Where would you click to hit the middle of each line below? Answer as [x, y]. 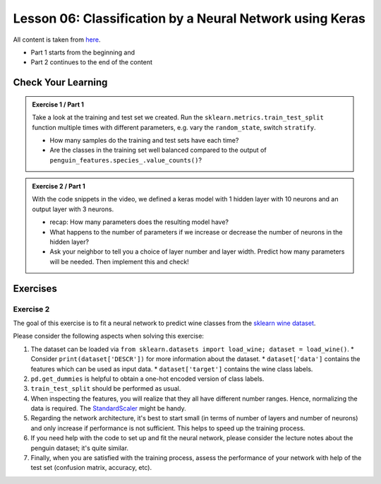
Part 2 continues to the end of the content [92, 62]
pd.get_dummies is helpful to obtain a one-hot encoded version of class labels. [147, 379]
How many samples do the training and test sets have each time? [144, 140]
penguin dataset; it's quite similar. [80, 448]
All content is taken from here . [57, 40]
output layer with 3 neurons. [73, 209]
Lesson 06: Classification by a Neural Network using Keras [189, 18]
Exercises [35, 289]
